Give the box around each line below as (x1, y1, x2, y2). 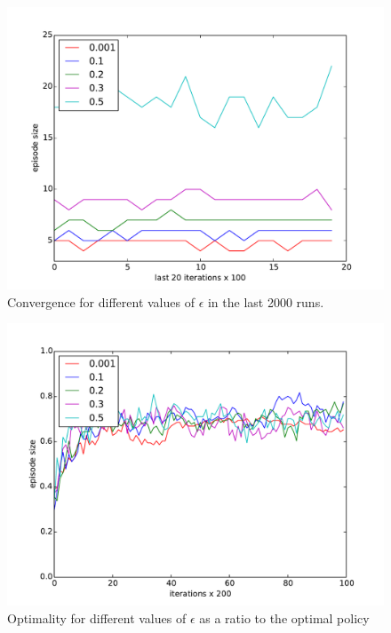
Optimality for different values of (7, 608, 187, 627)
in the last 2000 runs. (207, 292, 324, 311)
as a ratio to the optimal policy (199, 608, 370, 627)
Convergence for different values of (7, 292, 195, 311)
